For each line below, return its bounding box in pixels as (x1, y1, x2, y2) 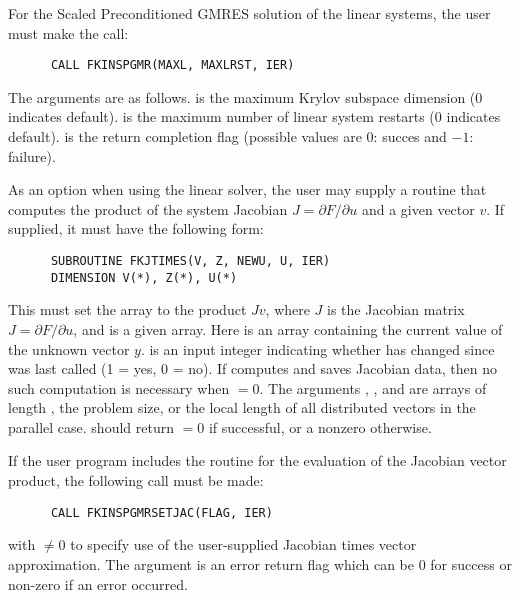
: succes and (373, 126, 447, 147)
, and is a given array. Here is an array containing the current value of (73, 318, 503, 339)
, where (265, 299, 310, 320)
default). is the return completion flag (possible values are (8, 126, 362, 147)
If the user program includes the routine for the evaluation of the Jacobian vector (8, 450, 507, 471)
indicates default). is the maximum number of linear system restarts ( (8, 106, 435, 127)
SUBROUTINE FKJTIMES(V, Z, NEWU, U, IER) (50, 254, 331, 268)
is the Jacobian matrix (327, 299, 465, 320)
